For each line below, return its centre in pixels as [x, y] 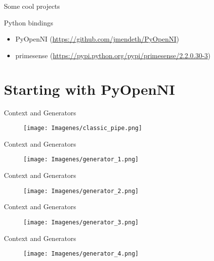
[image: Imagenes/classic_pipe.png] [83, 128]
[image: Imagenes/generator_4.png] [81, 254]
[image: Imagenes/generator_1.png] [81, 160]
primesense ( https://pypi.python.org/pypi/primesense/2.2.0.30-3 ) [113, 55]
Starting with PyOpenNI [89, 89]
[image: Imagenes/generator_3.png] [81, 222]
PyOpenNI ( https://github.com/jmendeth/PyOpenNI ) [97, 39]
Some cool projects [32, 6]
